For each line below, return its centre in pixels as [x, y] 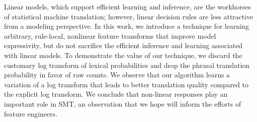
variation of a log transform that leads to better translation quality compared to [126, 84]
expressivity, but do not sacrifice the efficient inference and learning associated [123, 45]
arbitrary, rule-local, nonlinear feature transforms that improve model [110, 35]
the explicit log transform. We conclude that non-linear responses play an [116, 94]
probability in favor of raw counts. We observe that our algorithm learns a [117, 75]
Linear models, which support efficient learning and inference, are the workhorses [128, 6]
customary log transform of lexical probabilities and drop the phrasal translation [127, 65]
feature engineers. [31, 113]
